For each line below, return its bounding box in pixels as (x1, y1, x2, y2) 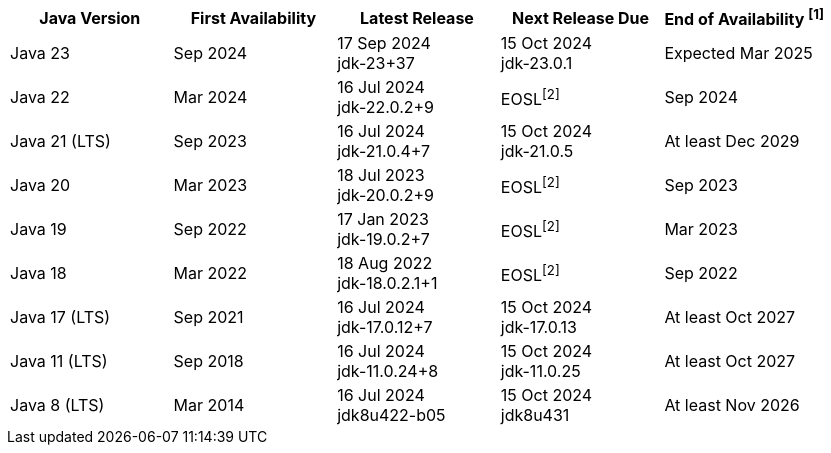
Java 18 (10, 263, 67, 284)
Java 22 (10, 87, 70, 108)
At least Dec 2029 (664, 131, 800, 152)
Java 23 (10, 43, 70, 64)
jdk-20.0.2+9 (337, 185, 434, 206)
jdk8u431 (500, 405, 570, 426)
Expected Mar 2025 (664, 43, 813, 64)
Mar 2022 (173, 263, 247, 284)
